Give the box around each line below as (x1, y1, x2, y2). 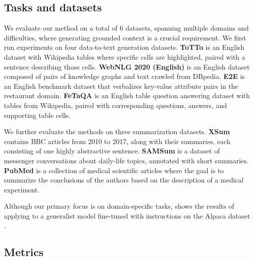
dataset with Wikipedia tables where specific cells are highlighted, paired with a (4, 51, 246, 62)
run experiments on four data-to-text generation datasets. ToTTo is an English (4, 42, 245, 52)
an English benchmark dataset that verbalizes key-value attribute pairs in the (4, 80, 238, 91)
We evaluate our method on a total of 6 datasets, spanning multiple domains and (4, 23, 249, 33)
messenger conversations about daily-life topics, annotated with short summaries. (4, 155, 249, 165)
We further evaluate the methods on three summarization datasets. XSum (4, 126, 230, 137)
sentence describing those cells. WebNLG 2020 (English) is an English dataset (4, 61, 250, 72)
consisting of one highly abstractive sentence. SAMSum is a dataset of (4, 146, 220, 156)
